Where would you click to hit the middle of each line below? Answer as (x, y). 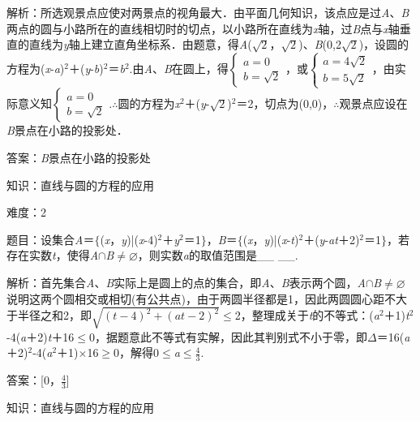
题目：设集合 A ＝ (51, 239)
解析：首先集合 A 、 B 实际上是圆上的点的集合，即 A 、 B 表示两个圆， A (186, 282)
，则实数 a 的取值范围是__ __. (218, 255)
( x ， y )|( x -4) (129, 239)
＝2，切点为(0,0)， (285, 103)
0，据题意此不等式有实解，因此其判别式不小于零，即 (229, 336)
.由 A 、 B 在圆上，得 (179, 69)
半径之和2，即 (54, 315)
